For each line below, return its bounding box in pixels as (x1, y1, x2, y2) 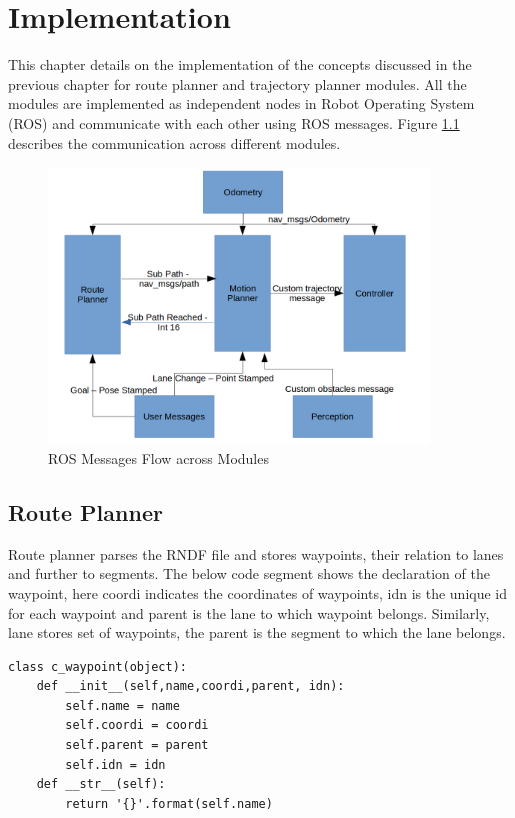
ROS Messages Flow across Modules (48, 447, 269, 468)
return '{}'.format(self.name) (65, 796, 273, 811)
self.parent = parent (65, 738, 209, 753)
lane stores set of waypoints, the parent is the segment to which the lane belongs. (8, 622, 506, 643)
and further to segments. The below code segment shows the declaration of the (8, 563, 490, 584)
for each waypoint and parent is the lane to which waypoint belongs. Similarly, (8, 602, 490, 623)
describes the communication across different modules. (8, 132, 341, 153)
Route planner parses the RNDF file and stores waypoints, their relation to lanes (8, 543, 504, 564)
